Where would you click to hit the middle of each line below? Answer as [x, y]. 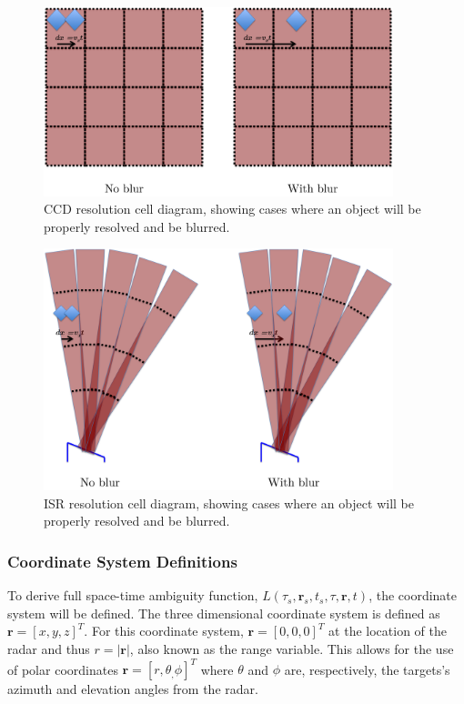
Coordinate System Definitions [122, 561]
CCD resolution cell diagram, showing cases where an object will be [232, 209]
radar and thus [49, 649]
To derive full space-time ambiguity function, [133, 595]
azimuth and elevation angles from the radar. [133, 689]
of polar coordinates [63, 669]
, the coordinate [413, 595]
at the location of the [388, 631]
